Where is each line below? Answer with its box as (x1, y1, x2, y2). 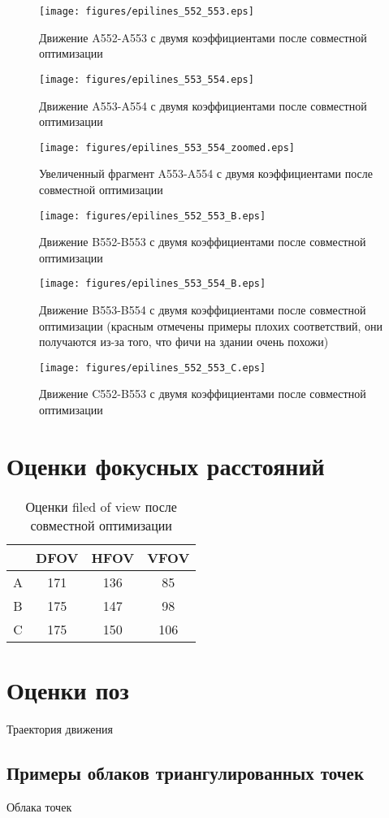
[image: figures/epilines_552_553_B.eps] (39, 210, 266, 222)
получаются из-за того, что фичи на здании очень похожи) (39, 333, 329, 350)
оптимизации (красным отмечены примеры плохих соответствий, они (39, 317, 383, 334)
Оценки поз (6, 673, 129, 706)
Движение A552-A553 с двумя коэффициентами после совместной (39, 28, 367, 45)
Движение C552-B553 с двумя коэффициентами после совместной (39, 385, 366, 402)
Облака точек (6, 798, 72, 815)
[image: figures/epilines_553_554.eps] (39, 73, 254, 85)
